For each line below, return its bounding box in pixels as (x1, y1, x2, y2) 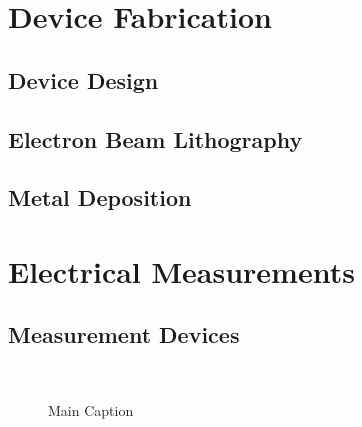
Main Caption (48, 399, 134, 420)
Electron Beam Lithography (8, 123, 303, 154)
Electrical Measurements (8, 250, 355, 291)
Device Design (8, 64, 159, 95)
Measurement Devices (8, 319, 240, 350)
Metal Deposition (8, 182, 192, 213)
